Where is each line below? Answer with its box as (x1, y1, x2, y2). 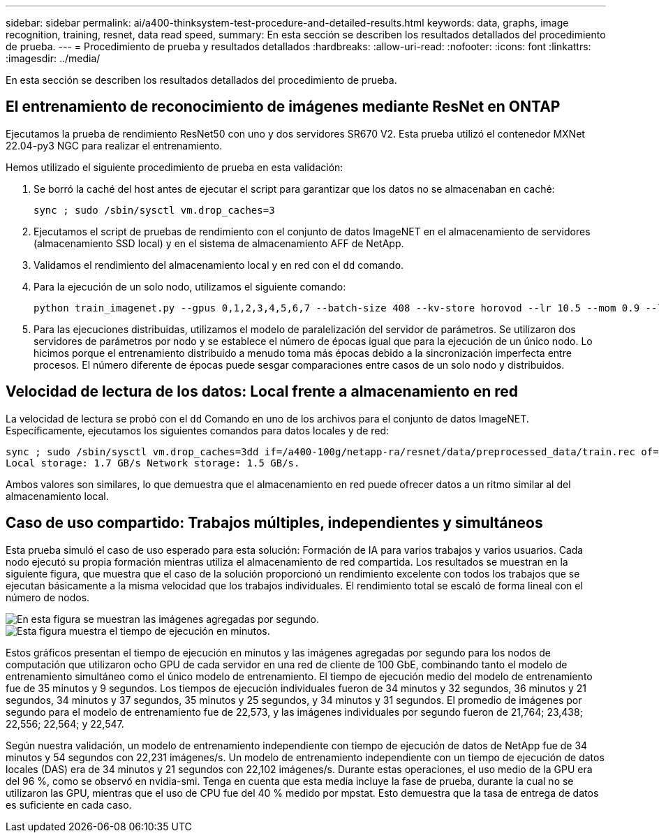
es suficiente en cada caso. (6, 798, 132, 811)
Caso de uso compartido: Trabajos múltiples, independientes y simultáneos (6, 514, 543, 532)
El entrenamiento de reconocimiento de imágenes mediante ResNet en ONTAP (6, 98, 561, 116)
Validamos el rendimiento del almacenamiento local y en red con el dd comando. (34, 258, 404, 271)
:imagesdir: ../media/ (6, 52, 101, 64)
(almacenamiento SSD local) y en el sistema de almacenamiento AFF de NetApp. (34, 237, 404, 249)
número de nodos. (6, 591, 90, 603)
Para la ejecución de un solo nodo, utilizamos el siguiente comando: (34, 280, 346, 293)
